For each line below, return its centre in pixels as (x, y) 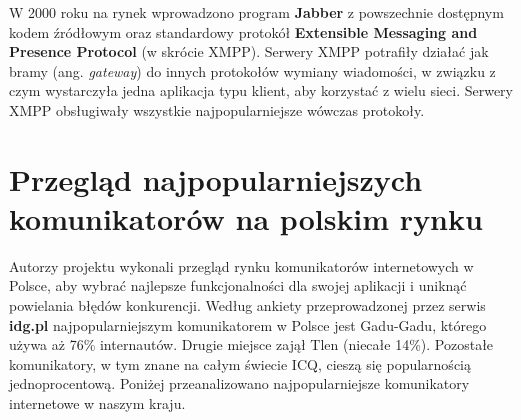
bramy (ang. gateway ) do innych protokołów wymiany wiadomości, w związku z (252, 70)
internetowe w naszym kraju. (97, 403)
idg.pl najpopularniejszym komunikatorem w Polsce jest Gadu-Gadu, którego (248, 324)
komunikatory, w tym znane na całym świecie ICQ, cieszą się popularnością (240, 363)
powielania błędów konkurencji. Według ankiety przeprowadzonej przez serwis (247, 305)
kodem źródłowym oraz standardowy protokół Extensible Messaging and (243, 31)
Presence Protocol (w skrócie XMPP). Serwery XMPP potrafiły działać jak (249, 51)
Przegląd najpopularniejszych (216, 178)
